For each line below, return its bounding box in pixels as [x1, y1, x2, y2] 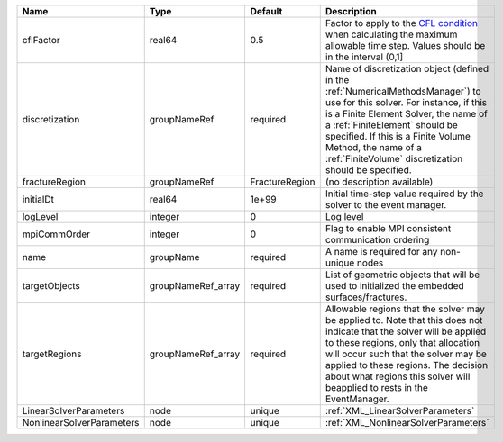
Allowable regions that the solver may [325, 302, 486, 315]
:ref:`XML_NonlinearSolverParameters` [325, 417, 489, 428]
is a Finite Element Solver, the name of [325, 108, 489, 120]
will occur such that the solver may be [325, 347, 487, 360]
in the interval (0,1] [325, 50, 404, 63]
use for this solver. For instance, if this [325, 96, 488, 108]
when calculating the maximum [325, 28, 458, 41]
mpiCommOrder [22, 228, 90, 240]
